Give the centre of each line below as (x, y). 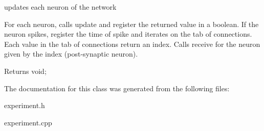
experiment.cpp (28, 122)
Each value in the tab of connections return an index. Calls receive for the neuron (132, 44)
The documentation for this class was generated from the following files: (117, 88)
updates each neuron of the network (60, 7)
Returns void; (25, 71)
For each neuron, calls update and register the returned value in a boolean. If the (131, 24)
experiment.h (25, 105)
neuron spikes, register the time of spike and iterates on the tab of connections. (128, 34)
